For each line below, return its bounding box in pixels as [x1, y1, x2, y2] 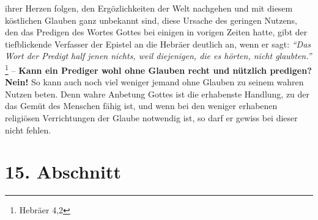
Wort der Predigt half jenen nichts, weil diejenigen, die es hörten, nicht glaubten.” [5, 49, 312, 62]
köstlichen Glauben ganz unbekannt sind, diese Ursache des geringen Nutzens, [5, 13, 297, 26]
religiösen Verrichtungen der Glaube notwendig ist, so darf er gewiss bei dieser [5, 112, 298, 124]
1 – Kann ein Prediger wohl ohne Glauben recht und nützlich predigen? [5, 62, 312, 76]
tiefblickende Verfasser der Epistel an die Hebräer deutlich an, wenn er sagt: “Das [5, 37, 311, 50]
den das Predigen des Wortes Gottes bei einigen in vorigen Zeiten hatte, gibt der [5, 26, 308, 38]
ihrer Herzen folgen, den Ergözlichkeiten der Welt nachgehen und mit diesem [5, 2, 293, 14]
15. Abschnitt [5, 159, 121, 184]
